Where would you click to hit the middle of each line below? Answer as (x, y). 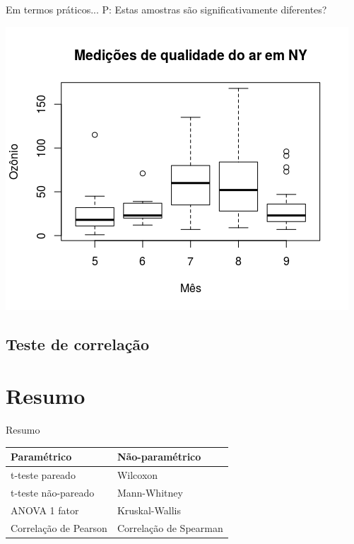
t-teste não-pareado (53, 492)
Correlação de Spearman (170, 527)
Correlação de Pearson (59, 527)
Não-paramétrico (159, 457)
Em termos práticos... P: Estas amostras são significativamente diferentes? (166, 9)
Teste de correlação (78, 343)
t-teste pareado (43, 475)
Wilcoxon (137, 475)
